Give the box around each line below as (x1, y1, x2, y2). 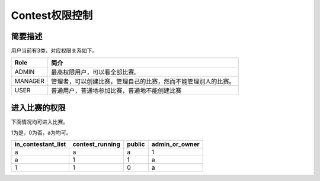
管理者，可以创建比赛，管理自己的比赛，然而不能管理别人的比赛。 (51, 77, 235, 86)
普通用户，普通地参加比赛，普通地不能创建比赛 (51, 86, 182, 95)
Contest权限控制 (11, 9, 93, 22)
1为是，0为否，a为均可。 (11, 129, 72, 136)
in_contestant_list (14, 140, 66, 148)
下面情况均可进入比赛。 (11, 118, 68, 125)
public (126, 140, 145, 148)
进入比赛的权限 (11, 102, 66, 112)
